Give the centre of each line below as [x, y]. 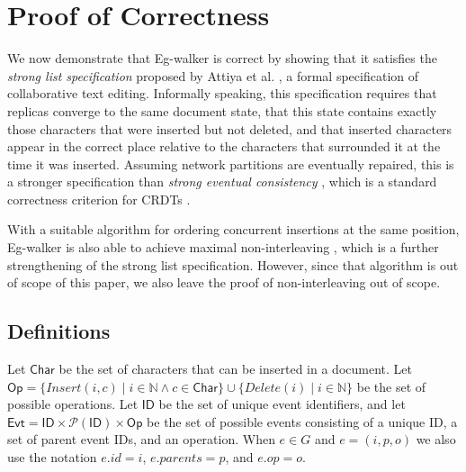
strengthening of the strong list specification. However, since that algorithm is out [233, 264]
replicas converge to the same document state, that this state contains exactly [222, 110]
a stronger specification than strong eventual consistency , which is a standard [222, 182]
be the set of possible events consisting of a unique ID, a [302, 421]
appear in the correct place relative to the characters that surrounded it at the [224, 146]
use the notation [52, 457]
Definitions [59, 331]
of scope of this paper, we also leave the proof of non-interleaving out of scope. [224, 282]
